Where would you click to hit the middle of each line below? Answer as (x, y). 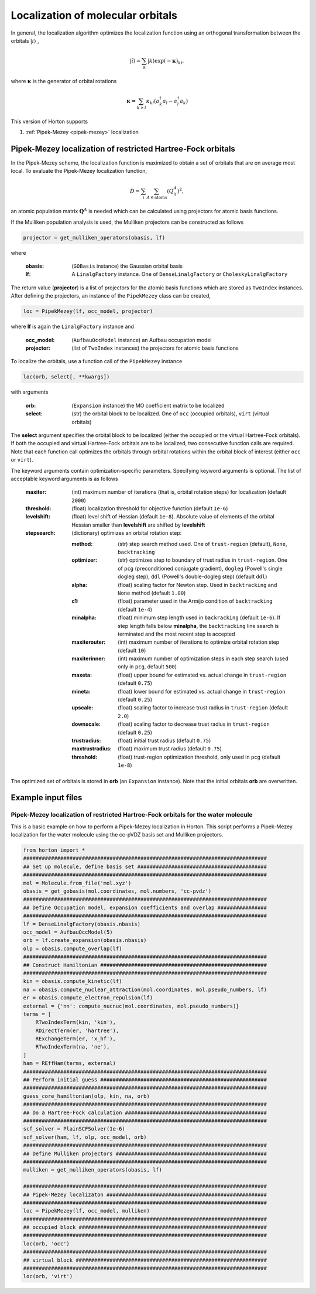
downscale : (86, 724)
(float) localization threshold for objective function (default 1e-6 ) (150, 508)
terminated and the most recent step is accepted (176, 634)
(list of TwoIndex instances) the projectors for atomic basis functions (155, 348)
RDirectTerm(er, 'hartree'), (77, 1030)
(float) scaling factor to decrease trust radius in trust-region (194, 724)
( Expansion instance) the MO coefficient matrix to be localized (148, 405)
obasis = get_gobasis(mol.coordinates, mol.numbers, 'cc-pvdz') (117, 891)
